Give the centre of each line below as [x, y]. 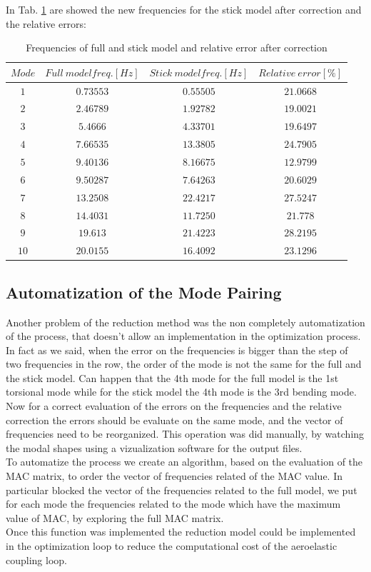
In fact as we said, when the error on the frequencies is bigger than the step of [177, 350]
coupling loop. [36, 560]
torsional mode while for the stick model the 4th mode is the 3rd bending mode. [181, 392]
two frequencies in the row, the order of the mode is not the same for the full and [184, 364]
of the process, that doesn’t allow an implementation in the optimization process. [183, 336]
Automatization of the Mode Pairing [144, 292]
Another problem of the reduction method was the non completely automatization [185, 322]
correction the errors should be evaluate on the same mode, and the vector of [174, 420]
